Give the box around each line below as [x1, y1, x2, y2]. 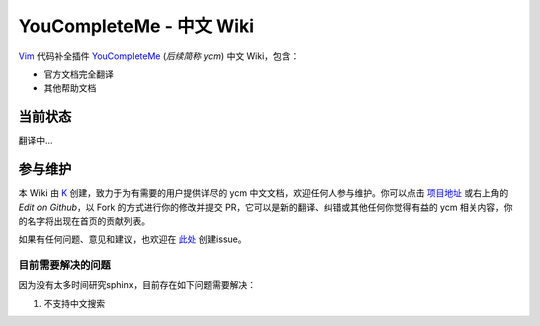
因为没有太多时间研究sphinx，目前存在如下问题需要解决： [18, 279, 257, 291]
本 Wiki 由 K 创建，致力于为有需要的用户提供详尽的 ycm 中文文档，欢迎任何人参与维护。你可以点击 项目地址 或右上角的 [18, 187, 509, 199]
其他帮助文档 [43, 82, 97, 94]
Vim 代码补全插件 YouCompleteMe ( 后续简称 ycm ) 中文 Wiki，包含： [18, 50, 300, 62]
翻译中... [18, 135, 54, 147]
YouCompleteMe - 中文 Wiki [18, 15, 255, 37]
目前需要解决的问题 [18, 258, 112, 272]
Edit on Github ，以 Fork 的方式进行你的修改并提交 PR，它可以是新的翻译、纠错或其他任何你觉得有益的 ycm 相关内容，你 [18, 201, 513, 213]
